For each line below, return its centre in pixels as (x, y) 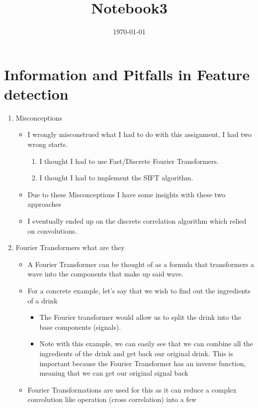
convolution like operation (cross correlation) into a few (112, 399)
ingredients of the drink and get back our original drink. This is (136, 353)
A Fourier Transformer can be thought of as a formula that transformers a (141, 264)
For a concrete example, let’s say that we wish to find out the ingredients (139, 290)
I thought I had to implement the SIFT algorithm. (116, 178)
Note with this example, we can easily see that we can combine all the (146, 343)
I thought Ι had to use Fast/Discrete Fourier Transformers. (129, 161)
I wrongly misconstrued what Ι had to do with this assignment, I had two (139, 134)
